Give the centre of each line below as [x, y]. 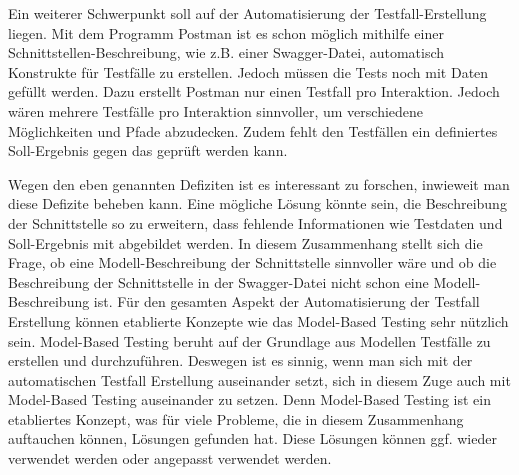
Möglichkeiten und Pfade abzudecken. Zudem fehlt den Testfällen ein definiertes [253, 130]
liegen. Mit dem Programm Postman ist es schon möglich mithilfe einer [226, 32]
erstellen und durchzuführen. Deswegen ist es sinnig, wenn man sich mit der [240, 360]
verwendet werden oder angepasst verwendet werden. [170, 458]
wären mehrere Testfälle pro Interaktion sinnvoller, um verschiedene [216, 110]
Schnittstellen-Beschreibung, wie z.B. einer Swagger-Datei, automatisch [226, 52]
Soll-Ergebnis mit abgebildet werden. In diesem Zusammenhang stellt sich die [245, 242]
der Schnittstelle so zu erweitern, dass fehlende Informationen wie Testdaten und [255, 222]
